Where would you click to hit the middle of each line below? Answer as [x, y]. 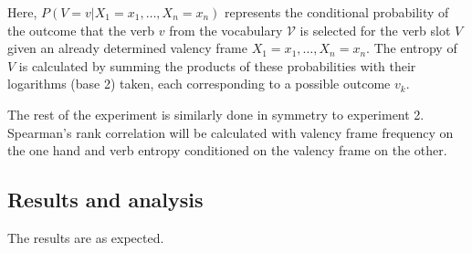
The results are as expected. [86, 237]
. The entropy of [412, 48]
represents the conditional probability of [337, 12]
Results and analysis [105, 200]
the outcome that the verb [81, 30]
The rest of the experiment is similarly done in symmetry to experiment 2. [216, 114]
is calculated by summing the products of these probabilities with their [217, 65]
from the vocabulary [226, 30]
